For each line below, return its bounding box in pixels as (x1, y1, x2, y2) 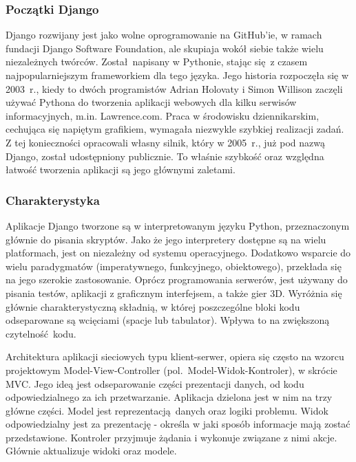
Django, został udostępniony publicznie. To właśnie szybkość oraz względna (6, 148, 324, 163)
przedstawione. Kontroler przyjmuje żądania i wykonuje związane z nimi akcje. (6, 430, 337, 444)
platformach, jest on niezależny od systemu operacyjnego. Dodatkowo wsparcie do (6, 245, 351, 260)
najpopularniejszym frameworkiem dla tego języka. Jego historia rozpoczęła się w (6, 68, 349, 82)
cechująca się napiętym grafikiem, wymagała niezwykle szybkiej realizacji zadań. (6, 122, 344, 136)
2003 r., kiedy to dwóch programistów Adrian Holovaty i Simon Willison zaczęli (6, 81, 343, 96)
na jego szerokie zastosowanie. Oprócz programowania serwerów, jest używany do (6, 272, 348, 287)
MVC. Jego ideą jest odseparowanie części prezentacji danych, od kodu (6, 376, 304, 390)
